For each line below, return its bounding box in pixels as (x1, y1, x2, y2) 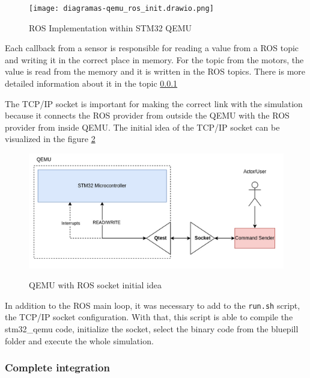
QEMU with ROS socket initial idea (29, 279, 162, 291)
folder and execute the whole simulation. (5, 334, 154, 347)
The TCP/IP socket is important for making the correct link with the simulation (5, 97, 303, 110)
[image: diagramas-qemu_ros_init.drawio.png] (29, 4, 214, 13)
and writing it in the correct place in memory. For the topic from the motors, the (5, 53, 304, 66)
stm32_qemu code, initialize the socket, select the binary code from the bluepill (5, 322, 299, 335)
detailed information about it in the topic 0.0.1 (5, 77, 178, 90)
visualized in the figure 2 (5, 132, 96, 145)
